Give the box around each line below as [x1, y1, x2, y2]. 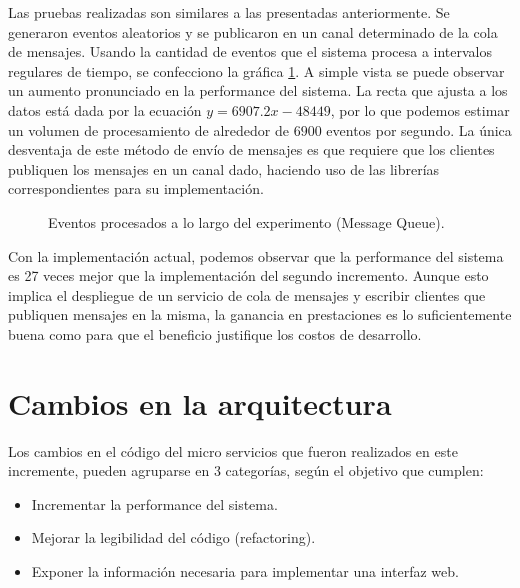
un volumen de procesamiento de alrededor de [8, 119, 289, 140]
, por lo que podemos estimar [330, 99, 510, 120]
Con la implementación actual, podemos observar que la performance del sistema [8, 245, 504, 266]
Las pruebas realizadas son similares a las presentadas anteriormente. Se [8, 2, 450, 22]
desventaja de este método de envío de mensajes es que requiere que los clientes [8, 139, 495, 160]
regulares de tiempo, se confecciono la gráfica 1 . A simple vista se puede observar [8, 60, 505, 81]
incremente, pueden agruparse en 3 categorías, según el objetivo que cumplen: [8, 460, 484, 481]
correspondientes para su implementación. [8, 178, 264, 199]
